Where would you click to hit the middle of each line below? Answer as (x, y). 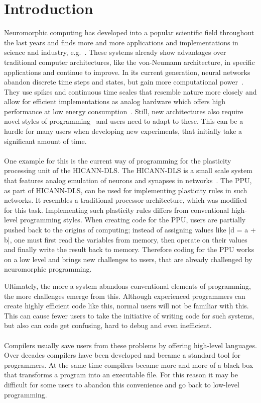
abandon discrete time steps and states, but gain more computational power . (124, 82)
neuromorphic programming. (48, 269)
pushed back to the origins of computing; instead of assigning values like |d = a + (130, 229)
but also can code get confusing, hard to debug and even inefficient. (108, 325)
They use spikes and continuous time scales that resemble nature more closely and (130, 91)
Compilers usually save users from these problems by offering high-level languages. (130, 345)
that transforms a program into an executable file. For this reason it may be (121, 375)
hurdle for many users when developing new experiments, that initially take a (123, 131)
